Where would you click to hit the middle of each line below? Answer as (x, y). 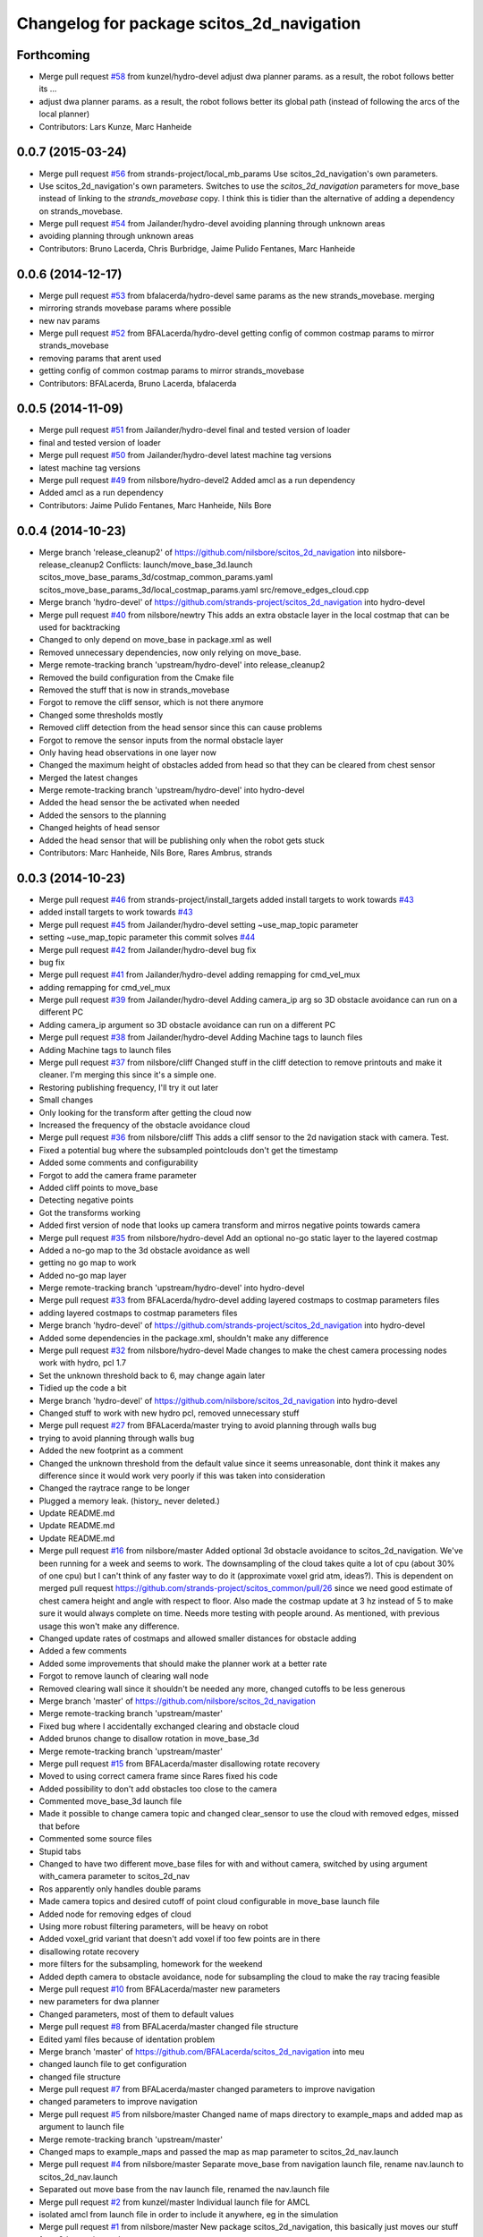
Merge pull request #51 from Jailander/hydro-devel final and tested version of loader (195, 430)
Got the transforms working (89, 1212)
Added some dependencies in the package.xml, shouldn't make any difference (184, 1338)
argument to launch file (81, 2127)
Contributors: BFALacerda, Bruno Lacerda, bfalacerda (138, 383)
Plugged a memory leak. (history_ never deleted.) (130, 1501)
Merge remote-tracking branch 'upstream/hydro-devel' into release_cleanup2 (182, 665)
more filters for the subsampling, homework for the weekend (151, 1964)
